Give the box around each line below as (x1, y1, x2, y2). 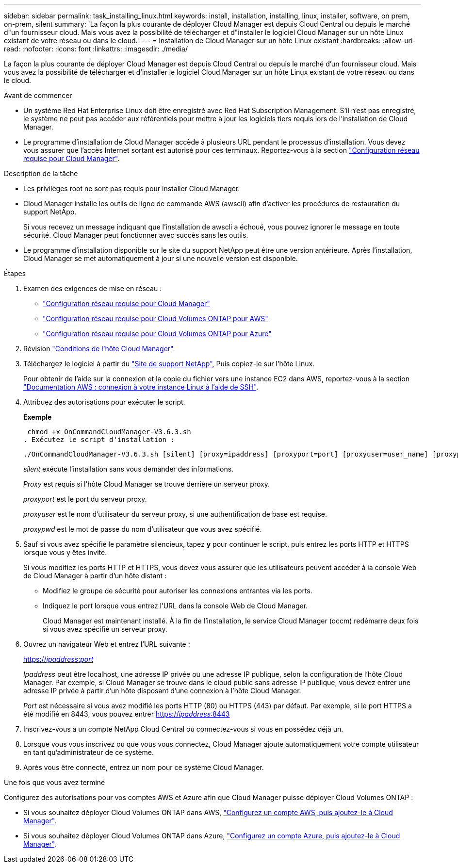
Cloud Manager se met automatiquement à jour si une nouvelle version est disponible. (23, 254, 298, 262)
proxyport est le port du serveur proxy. (23, 495, 147, 503)
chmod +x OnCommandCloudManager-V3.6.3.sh (27, 428, 191, 436)
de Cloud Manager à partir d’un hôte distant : (23, 572, 167, 580)
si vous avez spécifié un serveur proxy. (43, 625, 167, 633)
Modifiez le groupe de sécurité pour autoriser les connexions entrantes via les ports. (43, 587, 312, 595)
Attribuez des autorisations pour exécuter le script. (23, 398, 185, 406)
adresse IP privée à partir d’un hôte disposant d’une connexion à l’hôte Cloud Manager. (23, 687, 301, 695)
